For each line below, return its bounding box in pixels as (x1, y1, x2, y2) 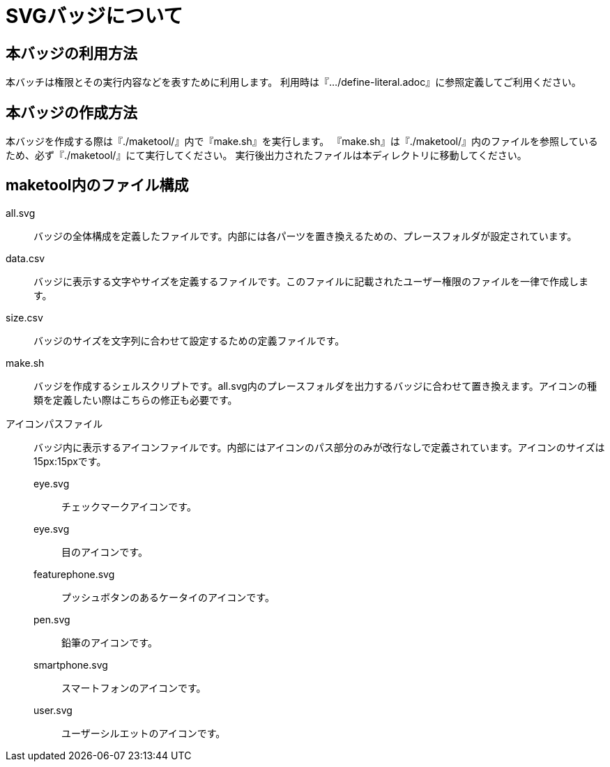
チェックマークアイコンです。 (61, 500, 197, 512)
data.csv (6, 252, 45, 264)
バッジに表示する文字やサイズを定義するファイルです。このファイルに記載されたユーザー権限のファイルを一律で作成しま (33, 275, 588, 287)
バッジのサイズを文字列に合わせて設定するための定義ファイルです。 (33, 334, 345, 347)
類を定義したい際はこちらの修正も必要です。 (33, 393, 238, 406)
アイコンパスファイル (6, 417, 103, 430)
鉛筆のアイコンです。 (61, 636, 158, 648)
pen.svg (33, 613, 70, 625)
